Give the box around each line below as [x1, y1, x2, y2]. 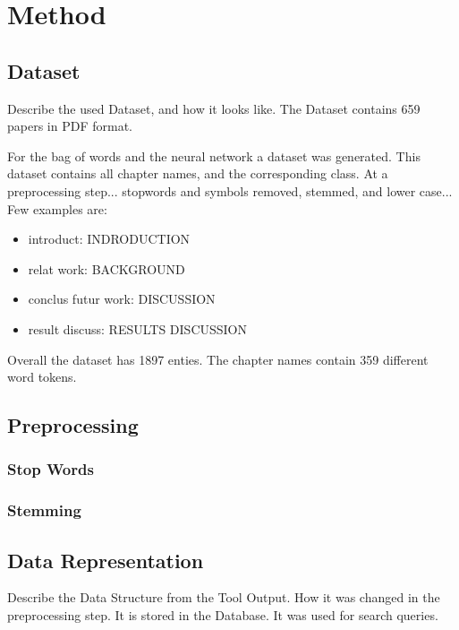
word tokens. [7, 367, 77, 386]
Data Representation [7, 546, 204, 574]
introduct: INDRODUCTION [28, 229, 191, 248]
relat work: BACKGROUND [28, 259, 185, 278]
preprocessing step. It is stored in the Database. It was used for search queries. [7, 605, 438, 624]
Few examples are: [7, 199, 107, 218]
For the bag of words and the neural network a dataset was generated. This [7, 146, 421, 165]
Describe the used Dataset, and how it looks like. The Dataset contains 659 [7, 99, 421, 117]
